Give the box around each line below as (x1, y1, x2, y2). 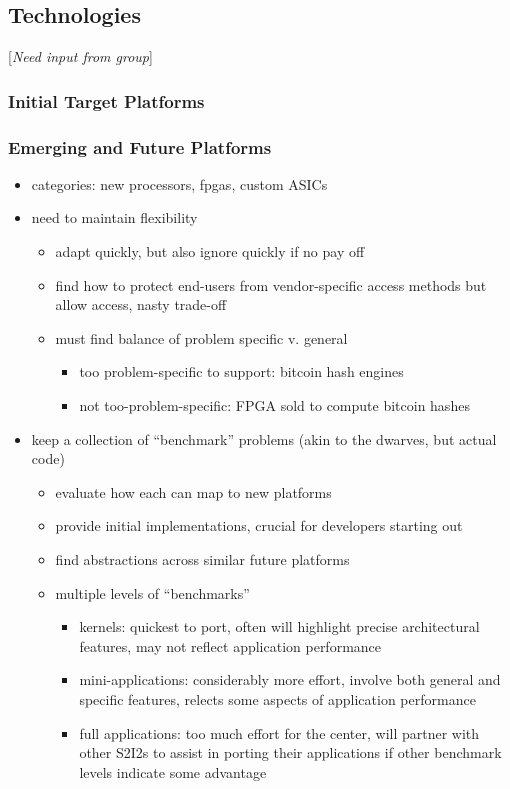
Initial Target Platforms (8, 88, 205, 113)
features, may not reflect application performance (79, 635, 382, 656)
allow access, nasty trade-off (55, 294, 227, 315)
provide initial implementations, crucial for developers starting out (55, 515, 463, 536)
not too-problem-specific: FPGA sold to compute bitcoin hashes (79, 395, 470, 416)
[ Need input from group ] (8, 46, 153, 67)
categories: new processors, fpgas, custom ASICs (31, 173, 328, 194)
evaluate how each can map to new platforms (55, 481, 332, 502)
